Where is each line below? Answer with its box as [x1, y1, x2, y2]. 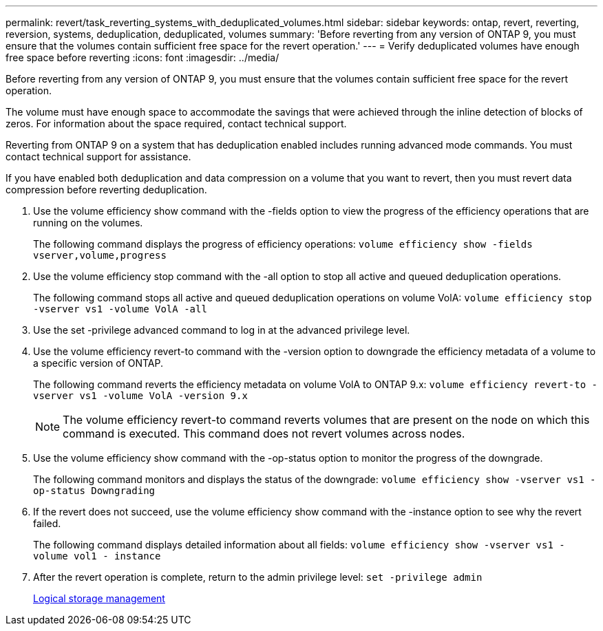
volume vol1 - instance [33, 550, 161, 562]
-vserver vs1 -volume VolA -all [33, 303, 207, 314]
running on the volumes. [33, 217, 143, 228]
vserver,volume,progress [33, 250, 167, 261]
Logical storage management [33, 592, 165, 604]
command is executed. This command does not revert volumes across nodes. [63, 427, 465, 440]
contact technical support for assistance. [6, 151, 191, 162]
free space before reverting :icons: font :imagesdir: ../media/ [6, 52, 279, 63]
